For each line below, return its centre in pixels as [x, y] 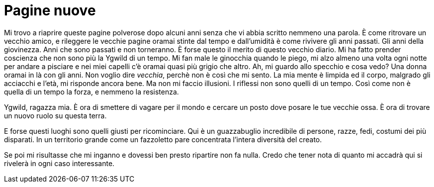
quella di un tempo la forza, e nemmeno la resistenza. [91, 92]
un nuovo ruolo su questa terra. [55, 115]
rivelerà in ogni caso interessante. [59, 163]
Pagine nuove [50, 10]
